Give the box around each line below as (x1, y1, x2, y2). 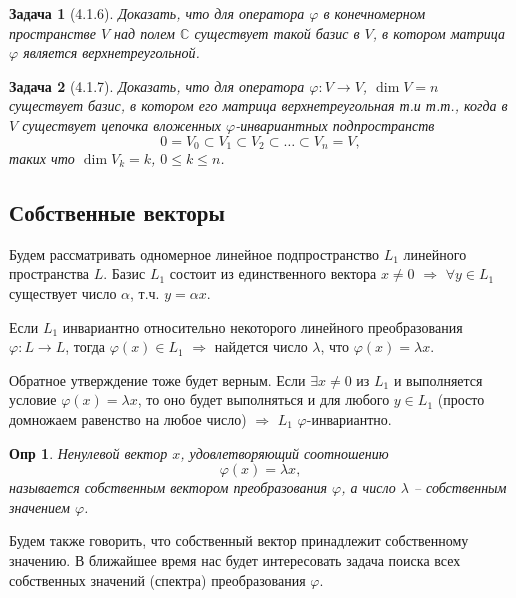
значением (9, 496, 70, 517)
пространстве (9, 22, 96, 43)
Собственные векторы (9, 197, 225, 227)
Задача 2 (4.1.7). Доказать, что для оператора (9, 75, 305, 96)
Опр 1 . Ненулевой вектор (9, 442, 168, 463)
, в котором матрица (372, 22, 505, 43)
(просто (437, 389, 485, 410)
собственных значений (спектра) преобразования (9, 569, 306, 590)
